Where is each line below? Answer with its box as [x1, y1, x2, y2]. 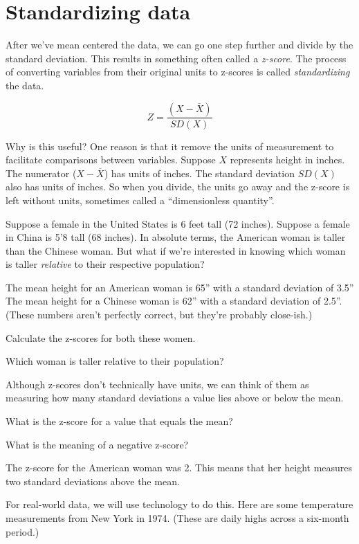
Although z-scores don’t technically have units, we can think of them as [6, 377, 309, 391]
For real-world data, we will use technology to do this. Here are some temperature [6, 497, 353, 511]
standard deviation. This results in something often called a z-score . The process [6, 51, 347, 65]
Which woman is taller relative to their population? [6, 354, 224, 368]
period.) [6, 524, 39, 538]
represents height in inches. [230, 152, 345, 167]
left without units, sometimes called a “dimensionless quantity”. [6, 192, 275, 207]
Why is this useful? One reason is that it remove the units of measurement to [6, 138, 334, 153]
